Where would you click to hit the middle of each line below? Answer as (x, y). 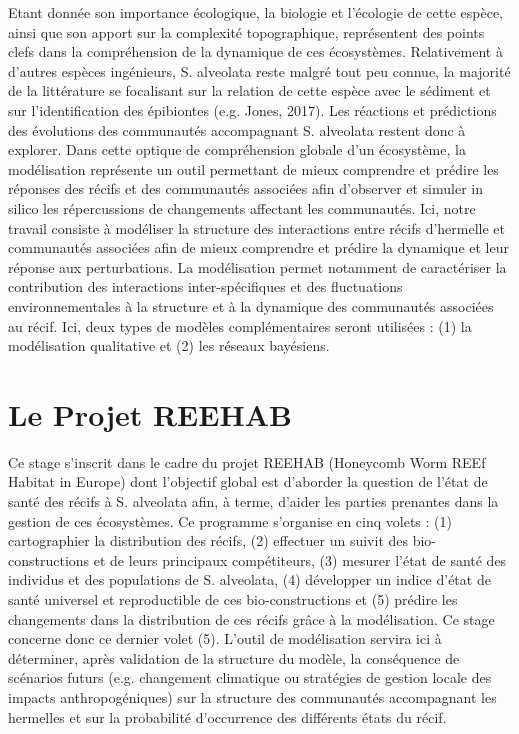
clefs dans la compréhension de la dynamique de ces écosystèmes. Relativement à (255, 51)
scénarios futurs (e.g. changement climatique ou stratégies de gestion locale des (250, 677)
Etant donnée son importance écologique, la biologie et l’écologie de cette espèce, (255, 12)
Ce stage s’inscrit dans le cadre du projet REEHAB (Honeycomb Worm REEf (247, 461)
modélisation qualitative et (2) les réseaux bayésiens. (169, 345)
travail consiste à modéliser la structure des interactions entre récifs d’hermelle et (257, 227)
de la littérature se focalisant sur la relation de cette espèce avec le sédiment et (249, 90)
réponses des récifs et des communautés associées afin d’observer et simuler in (246, 188)
